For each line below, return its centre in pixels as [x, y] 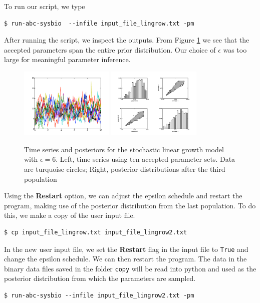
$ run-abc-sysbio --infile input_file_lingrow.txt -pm [99, 23]
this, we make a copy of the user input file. [70, 215]
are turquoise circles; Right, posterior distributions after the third [125, 169]
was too [235, 49]
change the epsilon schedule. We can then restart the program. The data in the [125, 259]
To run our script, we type [45, 6]
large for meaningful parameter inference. [67, 59]
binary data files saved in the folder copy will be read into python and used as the [130, 268]
